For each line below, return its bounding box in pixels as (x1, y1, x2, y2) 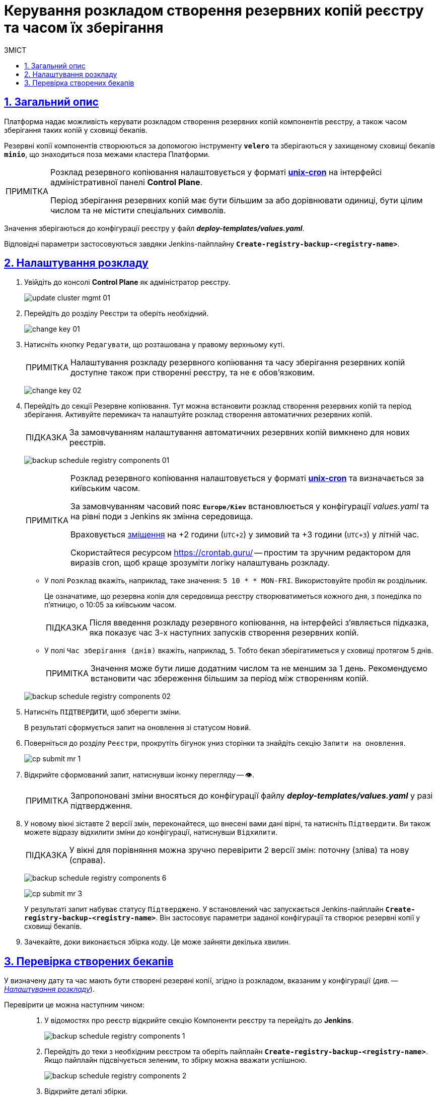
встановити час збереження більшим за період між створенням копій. (91, 673, 369, 684)
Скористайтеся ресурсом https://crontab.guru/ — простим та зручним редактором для (70, 547, 411, 558)
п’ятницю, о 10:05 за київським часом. (44, 600, 177, 609)
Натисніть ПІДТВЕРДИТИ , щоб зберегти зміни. (24, 708, 181, 717)
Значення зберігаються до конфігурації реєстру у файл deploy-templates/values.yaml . (4, 223, 305, 232)
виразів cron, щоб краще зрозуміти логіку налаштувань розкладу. (70, 558, 330, 568)
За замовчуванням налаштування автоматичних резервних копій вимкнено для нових (69, 427, 410, 438)
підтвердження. (70, 801, 132, 811)
